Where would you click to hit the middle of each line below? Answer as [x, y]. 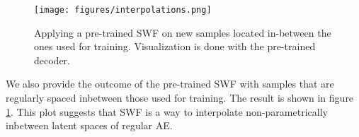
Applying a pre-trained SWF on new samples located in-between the [183, 32]
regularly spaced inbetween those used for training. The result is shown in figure [180, 98]
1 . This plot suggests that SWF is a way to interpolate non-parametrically [167, 111]
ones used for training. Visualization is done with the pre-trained [175, 46]
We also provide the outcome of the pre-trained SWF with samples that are [170, 84]
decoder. [52, 60]
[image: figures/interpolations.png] [123, 10]
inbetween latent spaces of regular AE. [89, 125]
